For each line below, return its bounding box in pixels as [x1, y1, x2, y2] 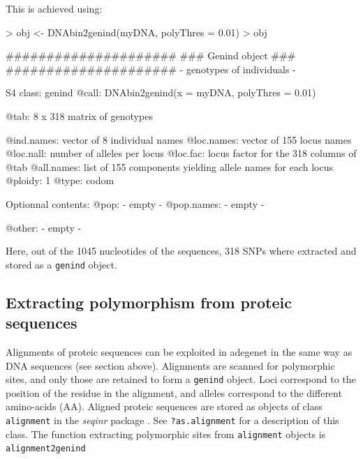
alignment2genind [6, 444, 86, 454]
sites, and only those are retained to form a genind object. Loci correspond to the [6, 372, 356, 386]
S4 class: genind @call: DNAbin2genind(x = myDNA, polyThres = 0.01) [6, 85, 316, 100]
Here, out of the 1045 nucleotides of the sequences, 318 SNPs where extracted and [6, 243, 357, 258]
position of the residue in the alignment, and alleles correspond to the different [6, 385, 342, 400]
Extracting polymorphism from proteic [6, 291, 292, 313]
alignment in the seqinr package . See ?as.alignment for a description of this [6, 413, 339, 427]
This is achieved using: [6, 1, 103, 15]
